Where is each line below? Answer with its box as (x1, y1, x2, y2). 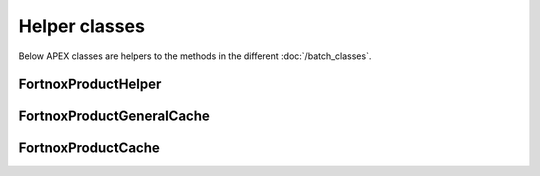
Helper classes (18, 15, 145, 37)
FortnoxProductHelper (18, 76, 162, 93)
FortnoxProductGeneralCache (18, 108, 210, 125)
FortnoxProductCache (18, 140, 160, 157)
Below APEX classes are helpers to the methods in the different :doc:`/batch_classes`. (18, 50, 372, 62)
